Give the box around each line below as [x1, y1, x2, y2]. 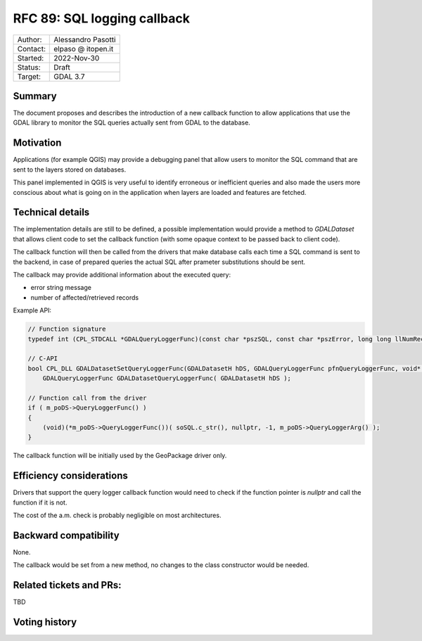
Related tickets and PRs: [13, 579, 122, 591]
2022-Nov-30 [53, 53, 100, 63]
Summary [13, 90, 57, 102]
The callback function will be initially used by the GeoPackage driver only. [13, 451, 227, 460]
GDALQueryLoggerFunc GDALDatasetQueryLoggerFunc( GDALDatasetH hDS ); [42, 374, 292, 383]
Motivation [13, 137, 62, 149]
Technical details [13, 206, 90, 218]
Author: [17, 34, 42, 44]
